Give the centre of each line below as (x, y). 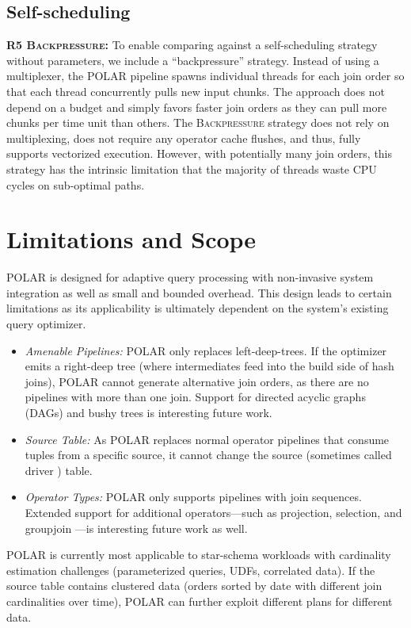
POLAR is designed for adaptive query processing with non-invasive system (190, 277)
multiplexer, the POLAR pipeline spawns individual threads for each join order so (205, 76)
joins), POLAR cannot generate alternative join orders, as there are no (197, 381)
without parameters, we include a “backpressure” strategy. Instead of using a (193, 60)
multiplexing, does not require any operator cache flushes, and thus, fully (184, 138)
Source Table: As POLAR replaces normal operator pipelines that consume (207, 439)
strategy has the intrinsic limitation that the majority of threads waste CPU (192, 168)
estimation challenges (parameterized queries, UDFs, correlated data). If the (191, 570)
